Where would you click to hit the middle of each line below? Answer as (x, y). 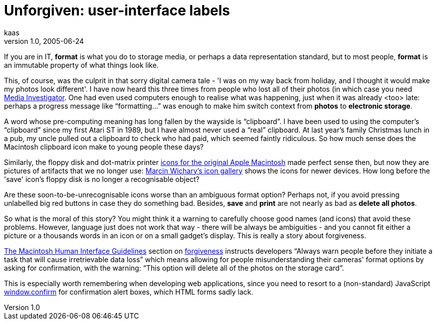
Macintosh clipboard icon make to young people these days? (104, 147)
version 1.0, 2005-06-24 (44, 41)
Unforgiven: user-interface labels (117, 10)
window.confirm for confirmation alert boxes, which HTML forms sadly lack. (129, 292)
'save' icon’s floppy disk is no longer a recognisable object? (102, 179)
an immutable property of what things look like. (81, 65)
